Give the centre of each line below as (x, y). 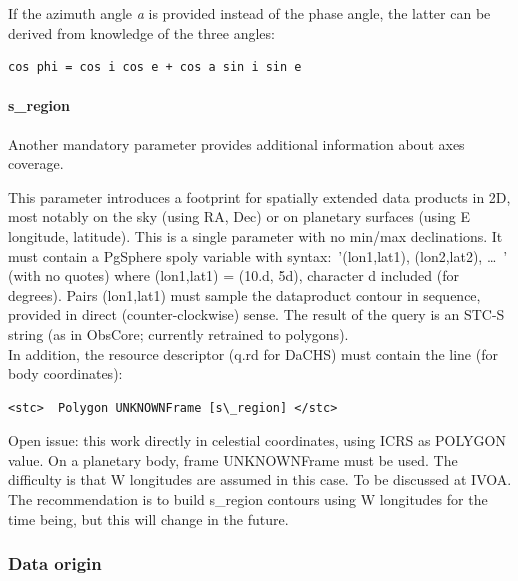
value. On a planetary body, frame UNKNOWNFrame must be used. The (233, 459)
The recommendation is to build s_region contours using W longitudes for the (248, 499)
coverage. (36, 163)
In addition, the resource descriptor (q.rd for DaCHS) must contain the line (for (253, 353)
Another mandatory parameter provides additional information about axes (236, 143)
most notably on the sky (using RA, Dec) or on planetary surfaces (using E (239, 216)
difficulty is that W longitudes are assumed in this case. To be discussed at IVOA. (260, 479)
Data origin (55, 563)
